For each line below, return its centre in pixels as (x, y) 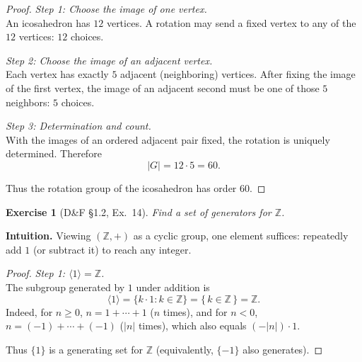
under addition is (173, 287)
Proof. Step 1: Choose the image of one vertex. (106, 9)
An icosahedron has (48, 22)
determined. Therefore (54, 153)
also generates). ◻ (283, 349)
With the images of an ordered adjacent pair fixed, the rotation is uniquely (168, 139)
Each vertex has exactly (57, 74)
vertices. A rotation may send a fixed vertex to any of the (231, 22)
